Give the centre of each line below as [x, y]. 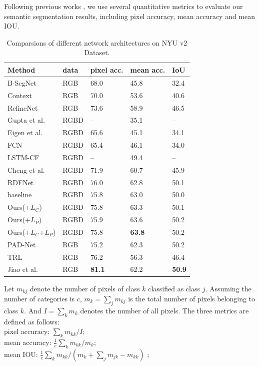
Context [20, 95]
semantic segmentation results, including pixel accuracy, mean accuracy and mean [130, 16]
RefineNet [23, 107]
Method [21, 69]
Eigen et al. [25, 132]
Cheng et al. [26, 169]
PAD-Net [22, 244]
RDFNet [21, 182]
